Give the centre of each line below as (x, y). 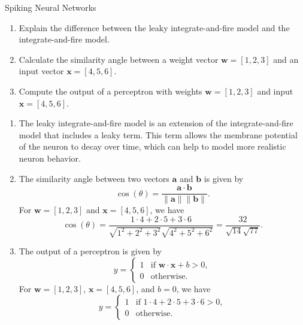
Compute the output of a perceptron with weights (110, 91)
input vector (41, 71)
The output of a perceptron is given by (90, 251)
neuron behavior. (50, 158)
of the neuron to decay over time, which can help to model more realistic (152, 146)
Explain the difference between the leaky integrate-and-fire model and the (154, 27)
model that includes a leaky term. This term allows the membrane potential (158, 134)
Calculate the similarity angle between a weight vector (119, 59)
